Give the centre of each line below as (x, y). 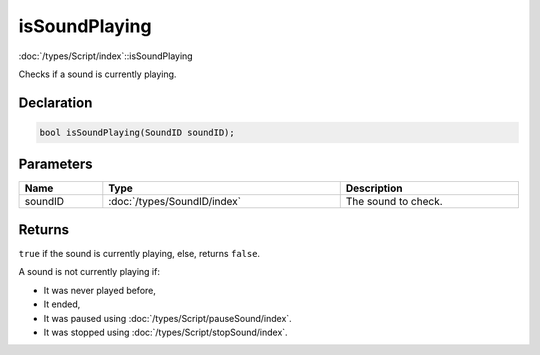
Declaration (55, 102)
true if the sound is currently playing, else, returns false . (139, 253)
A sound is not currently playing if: (89, 272)
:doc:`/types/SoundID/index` (175, 202)
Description (374, 188)
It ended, (62, 304)
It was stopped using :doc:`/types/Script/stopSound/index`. (166, 332)
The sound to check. (394, 202)
